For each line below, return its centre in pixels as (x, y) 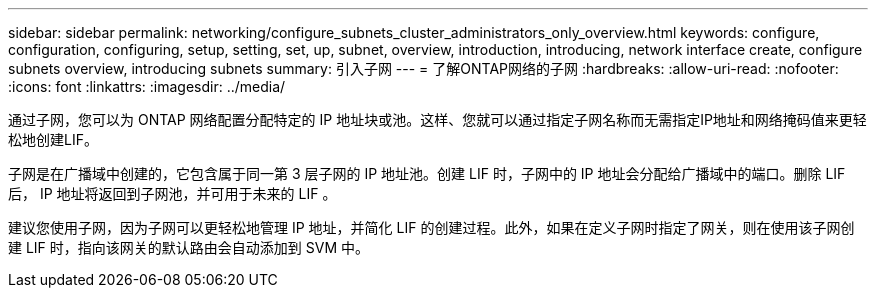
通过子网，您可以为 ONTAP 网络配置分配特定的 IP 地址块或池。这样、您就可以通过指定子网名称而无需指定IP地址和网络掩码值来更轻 (437, 119)
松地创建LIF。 (53, 139)
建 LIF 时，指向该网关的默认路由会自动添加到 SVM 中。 (188, 247)
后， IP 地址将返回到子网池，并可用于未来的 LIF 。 (172, 193)
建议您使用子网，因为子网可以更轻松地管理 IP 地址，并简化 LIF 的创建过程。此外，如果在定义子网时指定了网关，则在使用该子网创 (431, 227)
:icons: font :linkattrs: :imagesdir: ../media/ (147, 86)
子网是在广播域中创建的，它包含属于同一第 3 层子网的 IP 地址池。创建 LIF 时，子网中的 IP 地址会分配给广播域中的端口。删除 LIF (427, 173)
